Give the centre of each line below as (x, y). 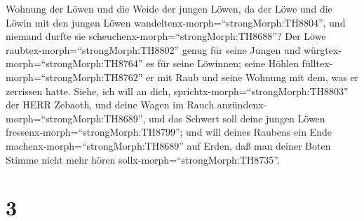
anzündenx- (242, 105)
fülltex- (317, 63)
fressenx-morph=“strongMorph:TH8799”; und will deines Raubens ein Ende (169, 132)
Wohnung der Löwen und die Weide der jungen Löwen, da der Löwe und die (169, 8)
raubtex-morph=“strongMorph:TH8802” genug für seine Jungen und (153, 49)
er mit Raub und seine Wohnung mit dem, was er (252, 77)
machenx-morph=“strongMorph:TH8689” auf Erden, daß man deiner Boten (168, 145)
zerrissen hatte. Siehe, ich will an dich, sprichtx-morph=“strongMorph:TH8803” (177, 91)
